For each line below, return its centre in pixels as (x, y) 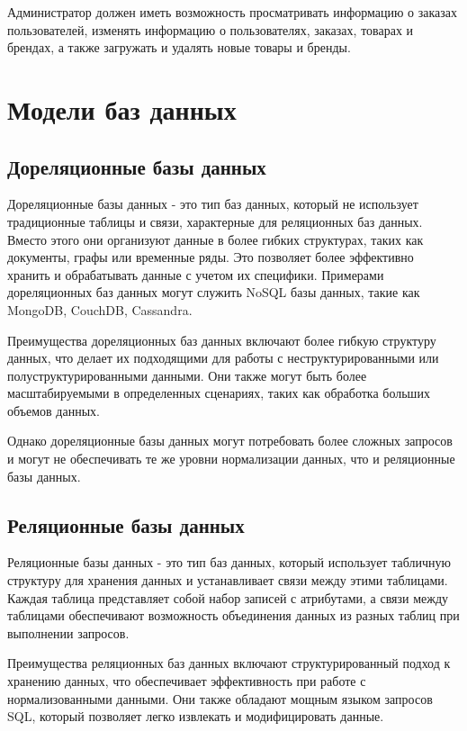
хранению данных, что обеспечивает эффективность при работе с (187, 681)
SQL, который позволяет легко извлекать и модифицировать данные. (196, 716)
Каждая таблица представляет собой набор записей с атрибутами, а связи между (228, 597)
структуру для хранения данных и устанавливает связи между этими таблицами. (228, 580)
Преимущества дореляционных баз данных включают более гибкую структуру (222, 340)
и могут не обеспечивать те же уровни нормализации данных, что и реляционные (231, 459)
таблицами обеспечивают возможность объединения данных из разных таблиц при (233, 615)
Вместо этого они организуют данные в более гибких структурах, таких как (216, 239)
